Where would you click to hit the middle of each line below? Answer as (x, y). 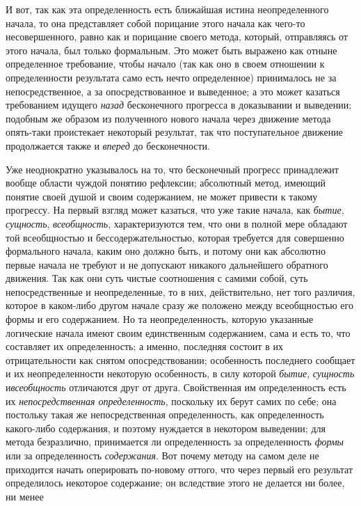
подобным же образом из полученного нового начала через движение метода (168, 118)
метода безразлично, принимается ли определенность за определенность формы (175, 442)
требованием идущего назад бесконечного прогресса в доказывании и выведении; (179, 105)
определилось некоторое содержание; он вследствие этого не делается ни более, (175, 483)
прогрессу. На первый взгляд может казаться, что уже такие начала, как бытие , (175, 210)
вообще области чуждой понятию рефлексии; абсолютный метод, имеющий (166, 183)
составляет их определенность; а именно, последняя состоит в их (144, 346)
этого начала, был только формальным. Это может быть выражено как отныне (171, 50)
